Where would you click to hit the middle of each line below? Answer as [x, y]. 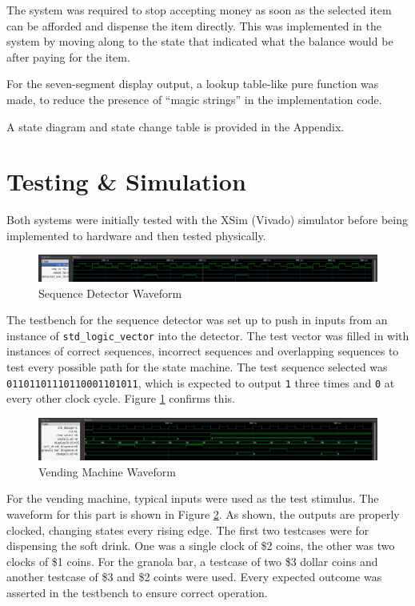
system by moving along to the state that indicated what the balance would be [200, 41]
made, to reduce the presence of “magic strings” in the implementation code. [194, 99]
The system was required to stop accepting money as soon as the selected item [199, 10]
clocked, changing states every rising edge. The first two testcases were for [188, 530]
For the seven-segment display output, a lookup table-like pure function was [193, 84]
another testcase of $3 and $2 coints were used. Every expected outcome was [194, 577]
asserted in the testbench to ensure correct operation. [137, 593]
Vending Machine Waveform [107, 471]
